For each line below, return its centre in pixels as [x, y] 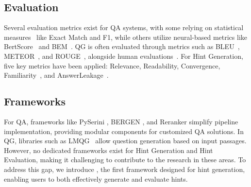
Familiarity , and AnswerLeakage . [56, 75]
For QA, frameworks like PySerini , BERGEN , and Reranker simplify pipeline [121, 121]
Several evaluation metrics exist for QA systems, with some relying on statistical [124, 27]
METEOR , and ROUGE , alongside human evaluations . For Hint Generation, [124, 56]
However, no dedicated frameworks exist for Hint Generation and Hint [109, 150]
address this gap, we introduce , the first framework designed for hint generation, [125, 169]
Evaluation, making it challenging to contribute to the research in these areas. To [125, 160]
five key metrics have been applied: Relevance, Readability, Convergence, [112, 65]
